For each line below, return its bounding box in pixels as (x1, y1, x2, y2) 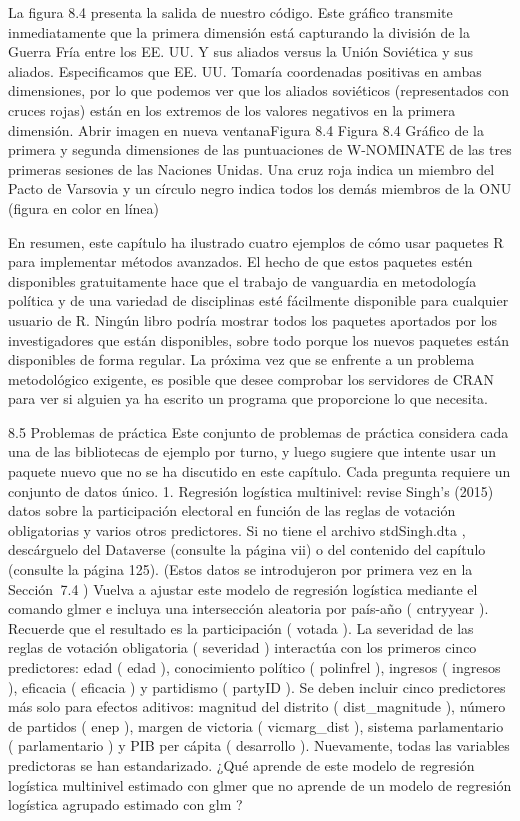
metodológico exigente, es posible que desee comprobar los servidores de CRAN (8, 368, 495, 389)
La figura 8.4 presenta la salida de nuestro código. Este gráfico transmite (8, 2, 453, 22)
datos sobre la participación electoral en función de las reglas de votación (8, 500, 456, 521)
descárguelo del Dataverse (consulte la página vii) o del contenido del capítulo (8, 539, 486, 560)
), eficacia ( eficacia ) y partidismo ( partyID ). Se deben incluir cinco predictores (8, 676, 506, 697)
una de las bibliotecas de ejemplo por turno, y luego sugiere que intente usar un (8, 441, 497, 462)
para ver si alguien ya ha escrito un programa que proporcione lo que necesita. (8, 388, 489, 409)
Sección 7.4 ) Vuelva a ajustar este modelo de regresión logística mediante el (8, 578, 478, 599)
